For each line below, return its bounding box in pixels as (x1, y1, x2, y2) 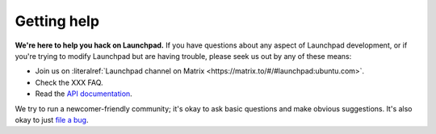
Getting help (15, 12, 100, 30)
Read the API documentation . (35, 89, 132, 98)
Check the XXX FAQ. (35, 77, 104, 87)
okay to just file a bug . (15, 115, 89, 124)
